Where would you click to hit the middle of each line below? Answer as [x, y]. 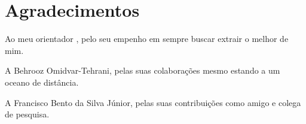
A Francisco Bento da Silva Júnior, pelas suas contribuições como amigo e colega [153, 102]
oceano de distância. [42, 82]
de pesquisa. [27, 114]
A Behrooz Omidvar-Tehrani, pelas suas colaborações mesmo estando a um [143, 70]
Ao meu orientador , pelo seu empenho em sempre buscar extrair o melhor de [147, 39]
